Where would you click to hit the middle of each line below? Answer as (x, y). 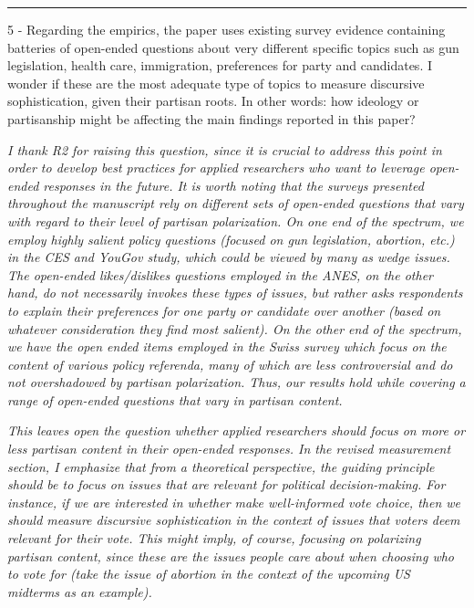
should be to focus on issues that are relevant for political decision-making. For (227, 484)
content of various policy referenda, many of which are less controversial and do (230, 364)
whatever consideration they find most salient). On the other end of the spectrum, (235, 328)
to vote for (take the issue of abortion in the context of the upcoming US (209, 574)
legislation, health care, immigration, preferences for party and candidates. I (220, 65)
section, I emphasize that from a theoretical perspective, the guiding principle (221, 466)
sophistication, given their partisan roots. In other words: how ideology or (213, 101)
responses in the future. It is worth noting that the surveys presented (233, 185)
